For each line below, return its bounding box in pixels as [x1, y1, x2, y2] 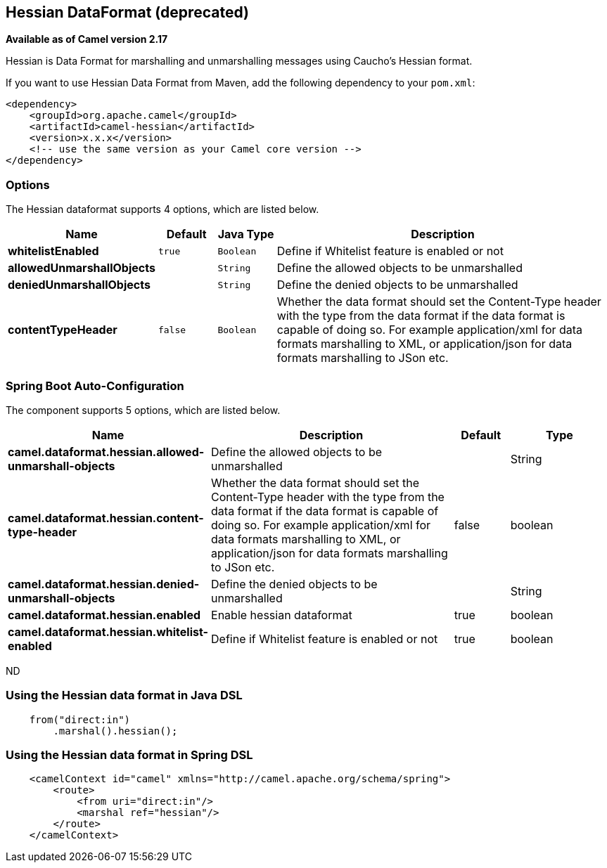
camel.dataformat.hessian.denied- [8, 576, 200, 591]
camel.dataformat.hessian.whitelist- [8, 624, 209, 639]
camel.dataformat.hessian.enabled [8, 607, 200, 622]
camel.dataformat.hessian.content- [8, 510, 204, 525]
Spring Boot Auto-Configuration [6, 378, 184, 393]
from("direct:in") [29, 713, 131, 725]
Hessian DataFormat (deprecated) [6, 4, 249, 21]
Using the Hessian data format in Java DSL [6, 688, 243, 703]
